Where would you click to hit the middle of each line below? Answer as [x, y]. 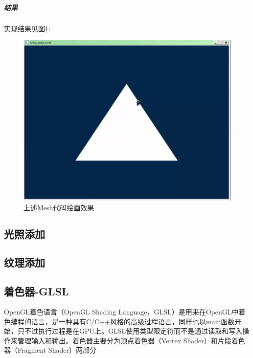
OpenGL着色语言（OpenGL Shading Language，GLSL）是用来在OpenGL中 [121, 311]
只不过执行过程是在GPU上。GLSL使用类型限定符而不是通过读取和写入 [130, 331]
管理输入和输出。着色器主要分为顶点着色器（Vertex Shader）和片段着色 [131, 340]
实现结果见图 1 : [27, 28]
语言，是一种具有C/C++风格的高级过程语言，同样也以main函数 [133, 321]
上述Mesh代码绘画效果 [59, 207]
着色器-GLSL [36, 291]
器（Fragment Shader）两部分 [50, 350]
